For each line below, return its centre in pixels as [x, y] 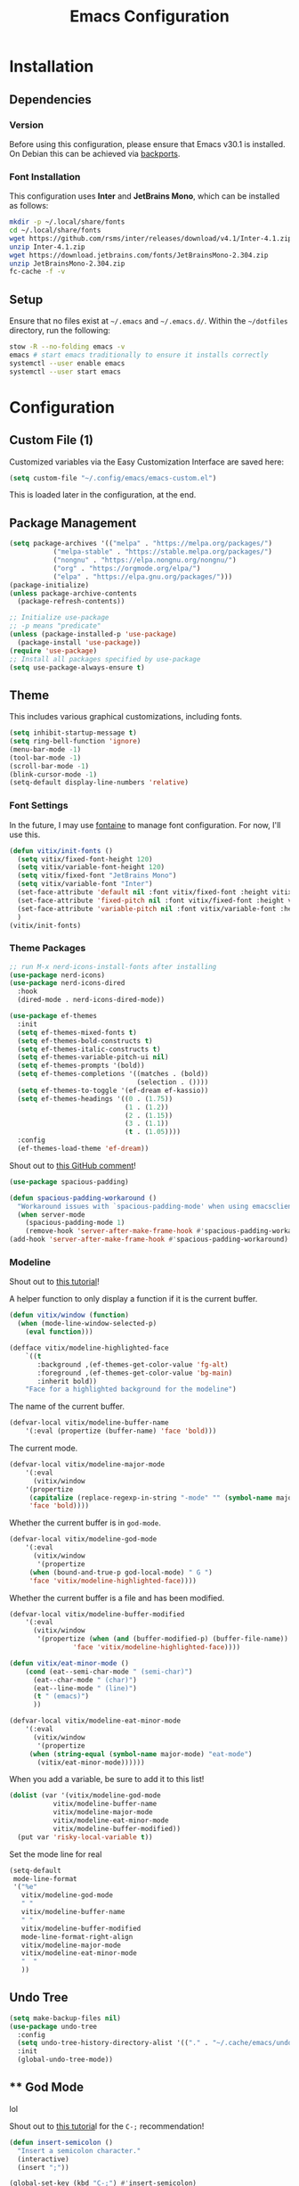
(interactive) [43, 2159]
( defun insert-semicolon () [61, 2142]
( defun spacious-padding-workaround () [83, 1198]
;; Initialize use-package [59, 618]
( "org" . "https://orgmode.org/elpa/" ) [127, 568]
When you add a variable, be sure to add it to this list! [107, 1779]
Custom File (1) [51, 440]
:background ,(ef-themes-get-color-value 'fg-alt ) [133, 1364]
